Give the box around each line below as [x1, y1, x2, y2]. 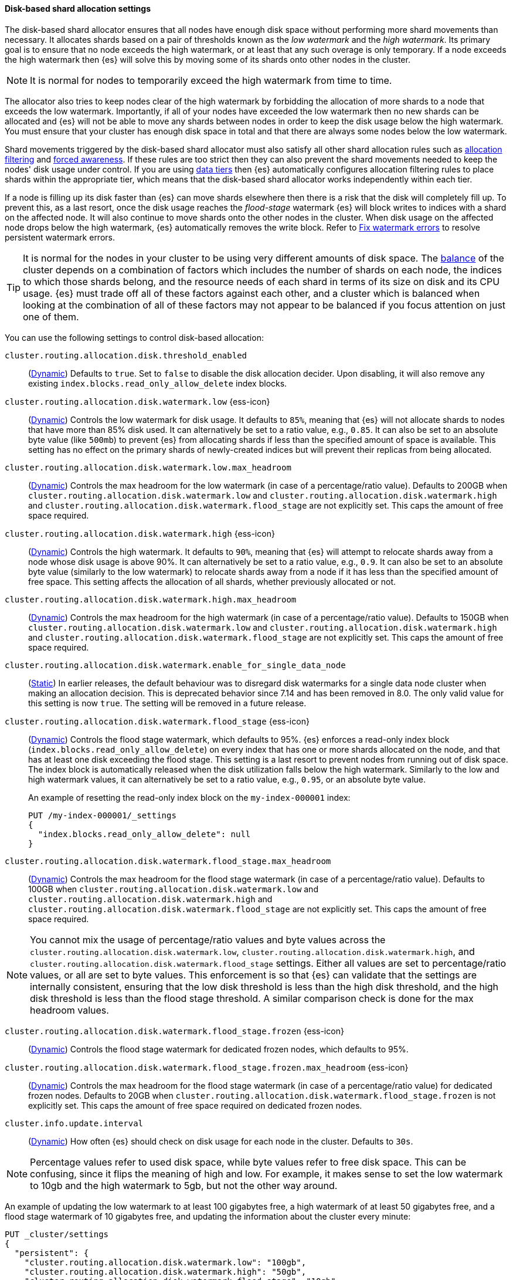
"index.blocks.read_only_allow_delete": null [38, 829, 251, 839]
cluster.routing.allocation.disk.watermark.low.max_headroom [5, 462, 291, 472]
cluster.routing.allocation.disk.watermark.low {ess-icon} [5, 396, 270, 407]
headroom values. [30, 1004, 109, 1016]
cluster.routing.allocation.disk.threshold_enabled [5, 350, 247, 360]
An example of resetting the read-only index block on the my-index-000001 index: [28, 792, 351, 802]
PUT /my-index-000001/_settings [28, 810, 176, 820]
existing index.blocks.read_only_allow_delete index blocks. [28, 378, 287, 388]
